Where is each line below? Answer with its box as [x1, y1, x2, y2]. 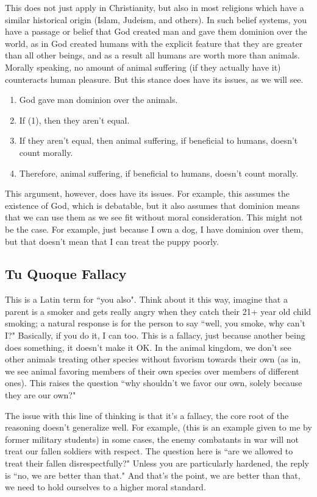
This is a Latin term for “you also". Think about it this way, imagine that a [5, 293, 288, 306]
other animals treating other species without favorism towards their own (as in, [5, 353, 301, 365]
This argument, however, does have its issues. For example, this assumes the [5, 187, 290, 200]
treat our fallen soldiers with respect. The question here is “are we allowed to [5, 445, 293, 457]
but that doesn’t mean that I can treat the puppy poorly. [5, 234, 219, 247]
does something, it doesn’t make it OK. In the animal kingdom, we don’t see [5, 340, 291, 353]
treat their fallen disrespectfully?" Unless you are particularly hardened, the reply [5, 457, 310, 470]
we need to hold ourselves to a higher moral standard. [5, 481, 206, 493]
